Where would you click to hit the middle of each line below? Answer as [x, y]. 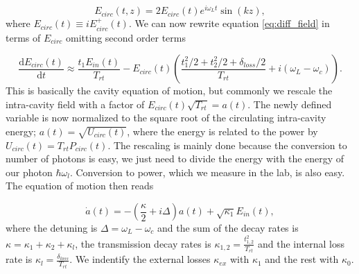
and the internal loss [301, 243]
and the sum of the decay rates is [228, 228]
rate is [19, 259]
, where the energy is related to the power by [222, 131]
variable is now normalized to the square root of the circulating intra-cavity [166, 118]
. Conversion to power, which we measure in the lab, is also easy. [207, 172]
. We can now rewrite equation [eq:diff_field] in [229, 23]
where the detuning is [52, 228]
